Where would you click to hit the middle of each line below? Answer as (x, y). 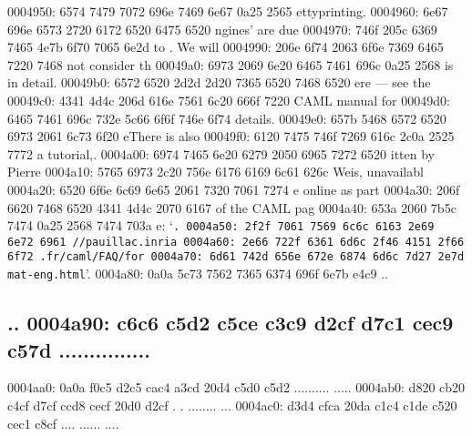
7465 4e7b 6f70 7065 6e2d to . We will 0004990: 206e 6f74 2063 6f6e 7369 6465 (226, 47)
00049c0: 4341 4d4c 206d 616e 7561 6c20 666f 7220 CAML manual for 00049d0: (229, 100)
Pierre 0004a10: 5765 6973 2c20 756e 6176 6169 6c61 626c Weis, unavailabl (215, 172)
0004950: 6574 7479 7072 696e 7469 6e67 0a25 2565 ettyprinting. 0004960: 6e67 (228, 11)
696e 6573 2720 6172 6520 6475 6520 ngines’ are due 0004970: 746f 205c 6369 (222, 29)
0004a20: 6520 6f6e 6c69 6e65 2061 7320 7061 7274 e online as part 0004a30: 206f (234, 189)
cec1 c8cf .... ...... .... (63, 423)
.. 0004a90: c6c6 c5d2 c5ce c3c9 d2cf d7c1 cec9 (231, 323)
